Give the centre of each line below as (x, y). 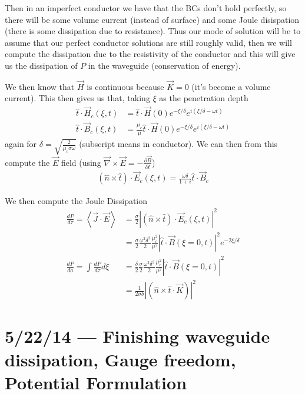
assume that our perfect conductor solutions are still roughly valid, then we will (148, 42)
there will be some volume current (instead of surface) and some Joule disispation (152, 19)
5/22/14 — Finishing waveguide (137, 336)
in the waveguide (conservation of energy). (164, 65)
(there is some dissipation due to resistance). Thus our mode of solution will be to (153, 31)
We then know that (40, 86)
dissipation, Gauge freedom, (120, 359)
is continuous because (125, 86)
